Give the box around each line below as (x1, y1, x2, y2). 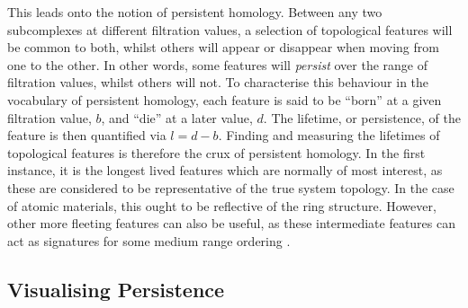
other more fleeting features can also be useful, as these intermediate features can (7, 214, 455, 233)
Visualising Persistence (7, 275, 225, 303)
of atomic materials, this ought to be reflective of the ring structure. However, (7, 196, 436, 215)
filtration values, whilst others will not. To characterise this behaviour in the (7, 73, 429, 92)
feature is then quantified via (7, 126, 166, 145)
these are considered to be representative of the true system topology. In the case (7, 178, 454, 197)
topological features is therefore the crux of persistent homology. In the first (7, 143, 426, 162)
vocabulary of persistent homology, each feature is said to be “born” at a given (7, 90, 442, 109)
